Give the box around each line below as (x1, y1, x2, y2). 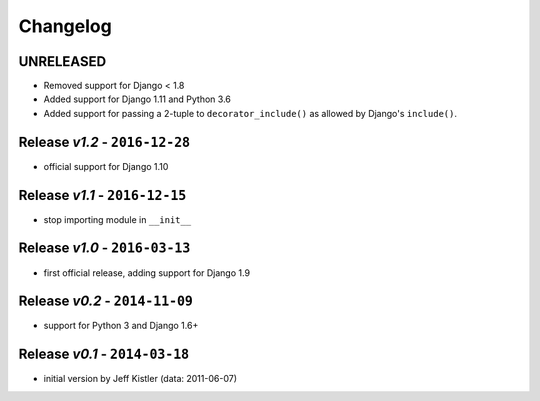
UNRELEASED (18, 53, 107, 70)
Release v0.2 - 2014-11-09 (18, 293, 194, 310)
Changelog (18, 15, 112, 37)
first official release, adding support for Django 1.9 (43, 266, 250, 279)
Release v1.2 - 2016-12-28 (18, 133, 191, 150)
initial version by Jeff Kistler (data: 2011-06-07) (43, 373, 237, 385)
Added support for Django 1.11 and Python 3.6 (43, 93, 232, 105)
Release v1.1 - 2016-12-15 (18, 186, 187, 204)
